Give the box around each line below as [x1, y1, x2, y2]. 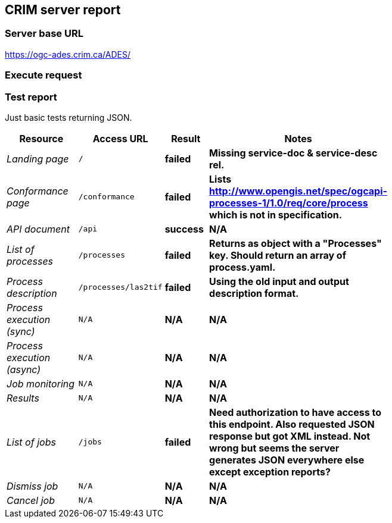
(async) [7, 363, 41, 375]
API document [7, 223, 70, 235]
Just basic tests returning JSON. [5, 112, 132, 123]
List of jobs [7, 436, 56, 448]
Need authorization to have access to [209, 406, 382, 418]
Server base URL [5, 27, 83, 40]
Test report [5, 90, 57, 103]
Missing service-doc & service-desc [209, 146, 378, 159]
